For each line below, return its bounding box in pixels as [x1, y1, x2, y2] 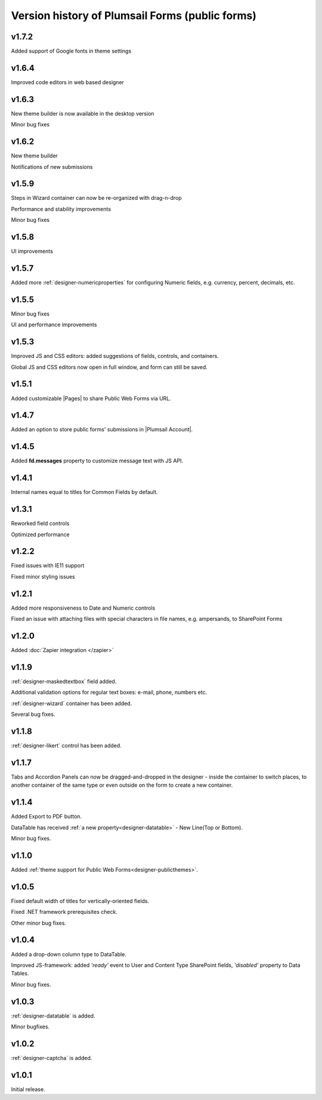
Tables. [11, 970, 29, 977]
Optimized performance [11, 531, 70, 538]
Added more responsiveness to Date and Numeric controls [11, 604, 156, 611]
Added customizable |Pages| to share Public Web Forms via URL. [11, 394, 171, 402]
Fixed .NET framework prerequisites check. [11, 909, 117, 916]
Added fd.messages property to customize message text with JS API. [11, 457, 184, 465]
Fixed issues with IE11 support [11, 562, 85, 569]
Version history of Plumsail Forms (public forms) [11, 9, 256, 22]
